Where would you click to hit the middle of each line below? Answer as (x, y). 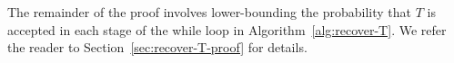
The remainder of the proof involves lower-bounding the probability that (210, 12)
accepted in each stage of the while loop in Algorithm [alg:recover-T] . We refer (227, 29)
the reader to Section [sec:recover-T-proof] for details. (157, 47)
